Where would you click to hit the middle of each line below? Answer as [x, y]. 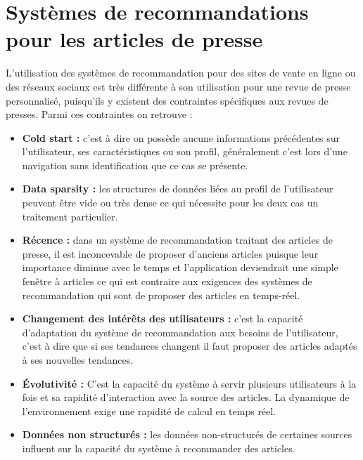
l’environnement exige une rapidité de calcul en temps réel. [149, 410]
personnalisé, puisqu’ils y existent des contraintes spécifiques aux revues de [167, 100]
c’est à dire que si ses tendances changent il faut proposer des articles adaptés [190, 346]
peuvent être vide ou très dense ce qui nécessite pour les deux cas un [170, 203]
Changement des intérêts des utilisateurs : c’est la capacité [163, 318]
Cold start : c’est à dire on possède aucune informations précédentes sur [181, 137]
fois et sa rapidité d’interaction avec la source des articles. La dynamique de [186, 397]
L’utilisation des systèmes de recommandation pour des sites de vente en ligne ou [181, 73]
